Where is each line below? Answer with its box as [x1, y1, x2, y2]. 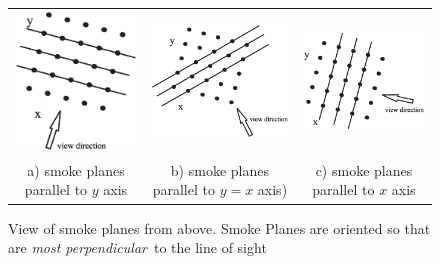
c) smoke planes [315, 159, 413, 180]
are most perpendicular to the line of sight [8, 237, 267, 258]
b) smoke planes [170, 159, 269, 180]
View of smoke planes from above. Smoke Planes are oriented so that [8, 217, 431, 238]
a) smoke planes [27, 159, 125, 180]
